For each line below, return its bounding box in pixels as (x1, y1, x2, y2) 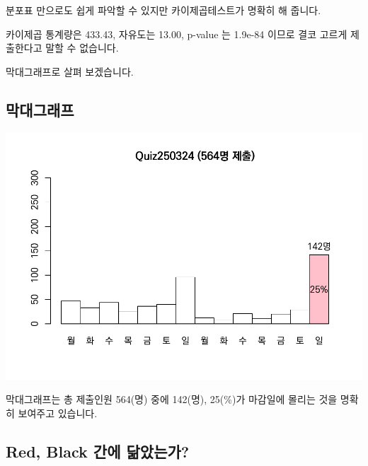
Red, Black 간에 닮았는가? (6, 440, 190, 462)
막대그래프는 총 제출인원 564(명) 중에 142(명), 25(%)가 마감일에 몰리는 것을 (6, 392, 338, 407)
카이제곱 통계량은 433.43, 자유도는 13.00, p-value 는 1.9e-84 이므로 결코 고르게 (6, 26, 347, 41)
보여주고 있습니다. (18, 405, 98, 420)
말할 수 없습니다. (45, 40, 119, 55)
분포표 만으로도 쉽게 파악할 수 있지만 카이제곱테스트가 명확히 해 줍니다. (6, 3, 321, 17)
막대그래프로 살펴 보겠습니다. (6, 64, 134, 78)
